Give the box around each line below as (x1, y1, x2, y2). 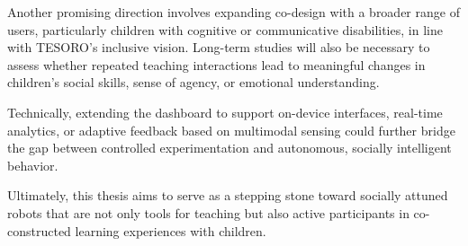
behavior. (7, 155, 58, 174)
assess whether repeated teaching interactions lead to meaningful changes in (7, 55, 426, 74)
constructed (7, 221, 71, 240)
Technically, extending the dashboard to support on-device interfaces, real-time (7, 102, 443, 121)
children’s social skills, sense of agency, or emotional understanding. (7, 73, 380, 92)
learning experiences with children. (75, 221, 266, 240)
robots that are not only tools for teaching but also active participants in (7, 203, 409, 222)
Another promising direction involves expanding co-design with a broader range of (7, 3, 460, 21)
